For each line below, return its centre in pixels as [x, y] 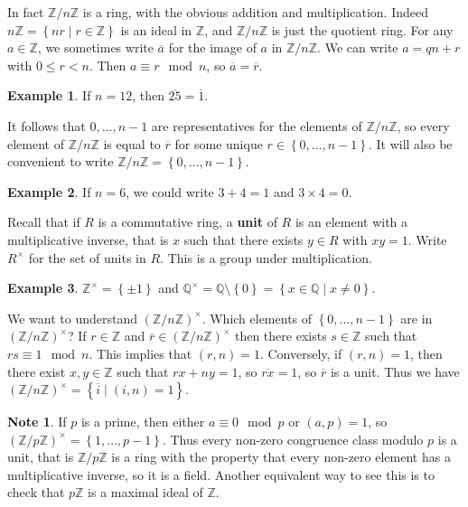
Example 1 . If [49, 95]
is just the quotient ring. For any [362, 29]
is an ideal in [156, 29]
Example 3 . [43, 288]
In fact [26, 12]
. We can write [358, 47]
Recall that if [44, 222]
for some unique [219, 143]
